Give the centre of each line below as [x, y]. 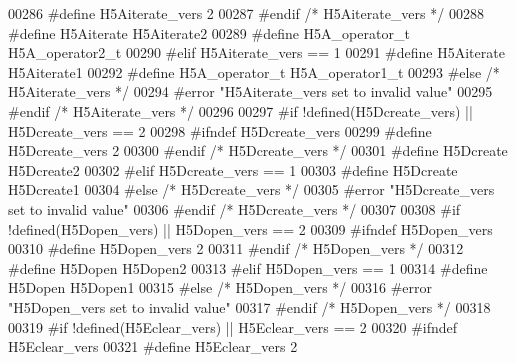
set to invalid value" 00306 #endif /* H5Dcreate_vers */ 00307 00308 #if [234, 208]
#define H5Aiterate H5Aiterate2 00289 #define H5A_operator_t [209, 32]
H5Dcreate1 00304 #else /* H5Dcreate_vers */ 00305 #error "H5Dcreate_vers [251, 189]
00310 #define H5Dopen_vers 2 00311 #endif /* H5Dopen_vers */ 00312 [236, 248]
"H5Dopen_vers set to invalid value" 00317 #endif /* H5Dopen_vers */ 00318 [249, 306]
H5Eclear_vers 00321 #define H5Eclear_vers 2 [153, 346]
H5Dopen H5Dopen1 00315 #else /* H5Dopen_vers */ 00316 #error [220, 287]
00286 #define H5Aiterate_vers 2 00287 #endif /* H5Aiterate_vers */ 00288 [246, 13]
